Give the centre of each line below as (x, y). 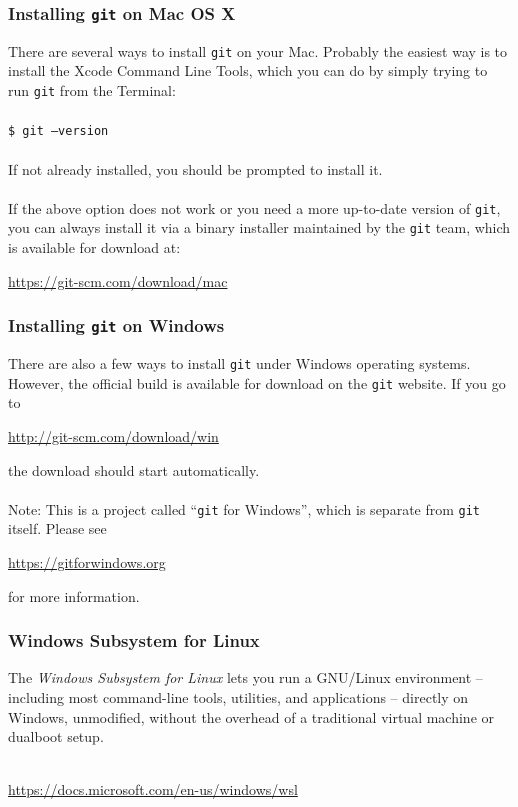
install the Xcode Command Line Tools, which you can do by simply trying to (248, 70)
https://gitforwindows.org (87, 561)
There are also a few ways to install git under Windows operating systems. (239, 363)
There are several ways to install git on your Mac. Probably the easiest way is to (258, 50)
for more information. (74, 595)
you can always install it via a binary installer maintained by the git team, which (259, 227)
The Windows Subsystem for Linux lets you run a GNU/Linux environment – (245, 677)
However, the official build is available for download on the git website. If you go (257, 382)
